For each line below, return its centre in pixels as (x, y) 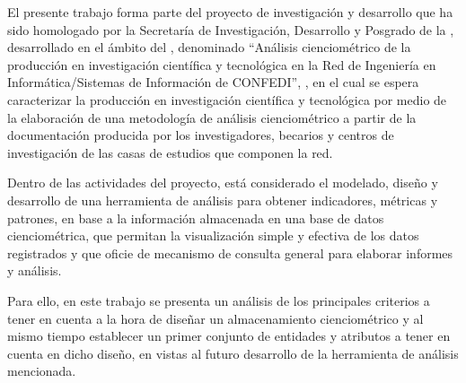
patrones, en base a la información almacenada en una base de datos (196, 218)
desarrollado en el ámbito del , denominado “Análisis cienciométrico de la (209, 47)
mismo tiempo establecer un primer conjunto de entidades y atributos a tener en (229, 336)
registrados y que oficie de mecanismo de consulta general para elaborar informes (230, 252)
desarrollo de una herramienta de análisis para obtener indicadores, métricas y (223, 200)
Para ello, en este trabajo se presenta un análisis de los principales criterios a (219, 300)
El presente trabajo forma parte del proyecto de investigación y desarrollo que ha (230, 12)
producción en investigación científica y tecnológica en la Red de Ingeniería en (222, 64)
